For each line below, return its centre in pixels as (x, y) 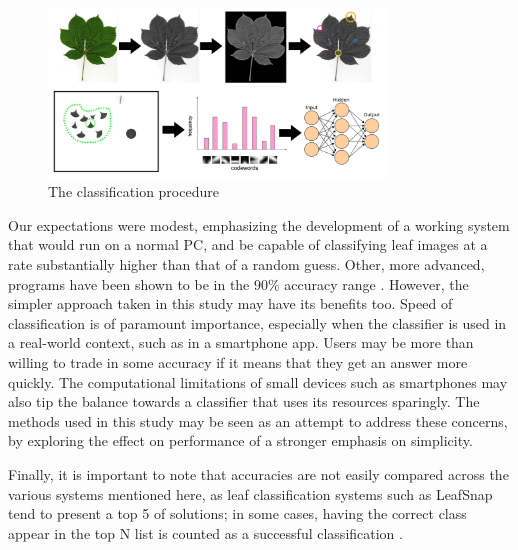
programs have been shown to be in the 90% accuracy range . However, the (238, 283)
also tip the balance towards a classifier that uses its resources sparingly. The (244, 401)
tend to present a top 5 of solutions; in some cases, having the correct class (237, 513)
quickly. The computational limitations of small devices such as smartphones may (258, 381)
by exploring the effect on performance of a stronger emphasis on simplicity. (240, 440)
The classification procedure (133, 191)
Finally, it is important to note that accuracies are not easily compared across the (258, 473)
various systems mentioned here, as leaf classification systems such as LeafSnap (250, 493)
